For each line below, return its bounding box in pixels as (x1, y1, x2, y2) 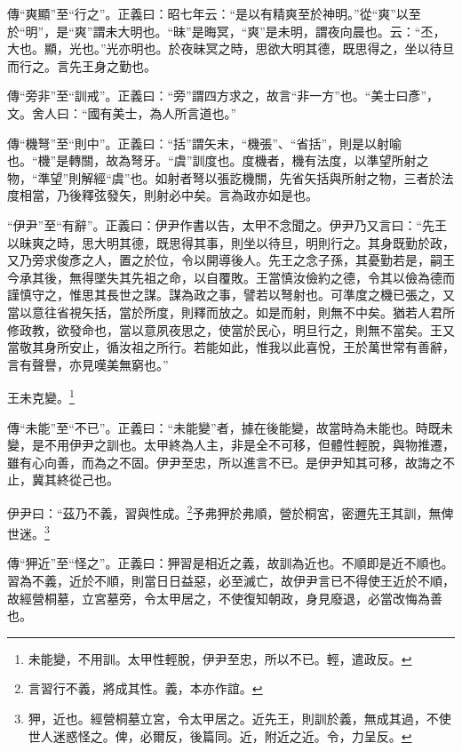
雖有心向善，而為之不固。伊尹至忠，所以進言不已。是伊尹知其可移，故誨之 (7, 452, 442, 471)
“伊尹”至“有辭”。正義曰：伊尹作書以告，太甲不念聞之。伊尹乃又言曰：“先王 (7, 215, 448, 234)
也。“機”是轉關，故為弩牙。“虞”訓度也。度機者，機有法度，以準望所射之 (7, 151, 429, 170)
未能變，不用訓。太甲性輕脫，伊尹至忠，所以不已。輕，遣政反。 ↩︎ (28, 649, 412, 667)
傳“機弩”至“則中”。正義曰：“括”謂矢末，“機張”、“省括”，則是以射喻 (7, 133, 402, 152)
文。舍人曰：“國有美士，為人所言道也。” (7, 103, 237, 122)
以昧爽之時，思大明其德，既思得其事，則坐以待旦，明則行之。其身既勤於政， (7, 233, 455, 252)
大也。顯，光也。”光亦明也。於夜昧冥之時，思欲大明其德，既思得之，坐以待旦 (7, 39, 455, 58)
